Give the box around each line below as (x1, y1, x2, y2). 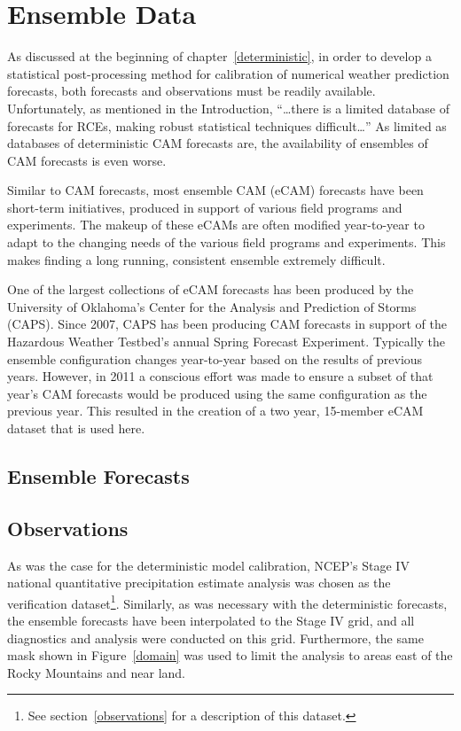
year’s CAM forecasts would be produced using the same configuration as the (7, 384, 427, 402)
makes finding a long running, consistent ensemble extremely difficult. (7, 250, 386, 268)
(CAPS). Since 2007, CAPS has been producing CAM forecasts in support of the (7, 315, 447, 333)
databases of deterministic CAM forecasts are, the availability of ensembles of (7, 134, 428, 152)
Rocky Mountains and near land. (7, 663, 186, 681)
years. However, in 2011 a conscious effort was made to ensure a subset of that (7, 367, 434, 385)
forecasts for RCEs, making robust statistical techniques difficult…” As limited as (7, 116, 447, 135)
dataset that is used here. (7, 419, 145, 437)
